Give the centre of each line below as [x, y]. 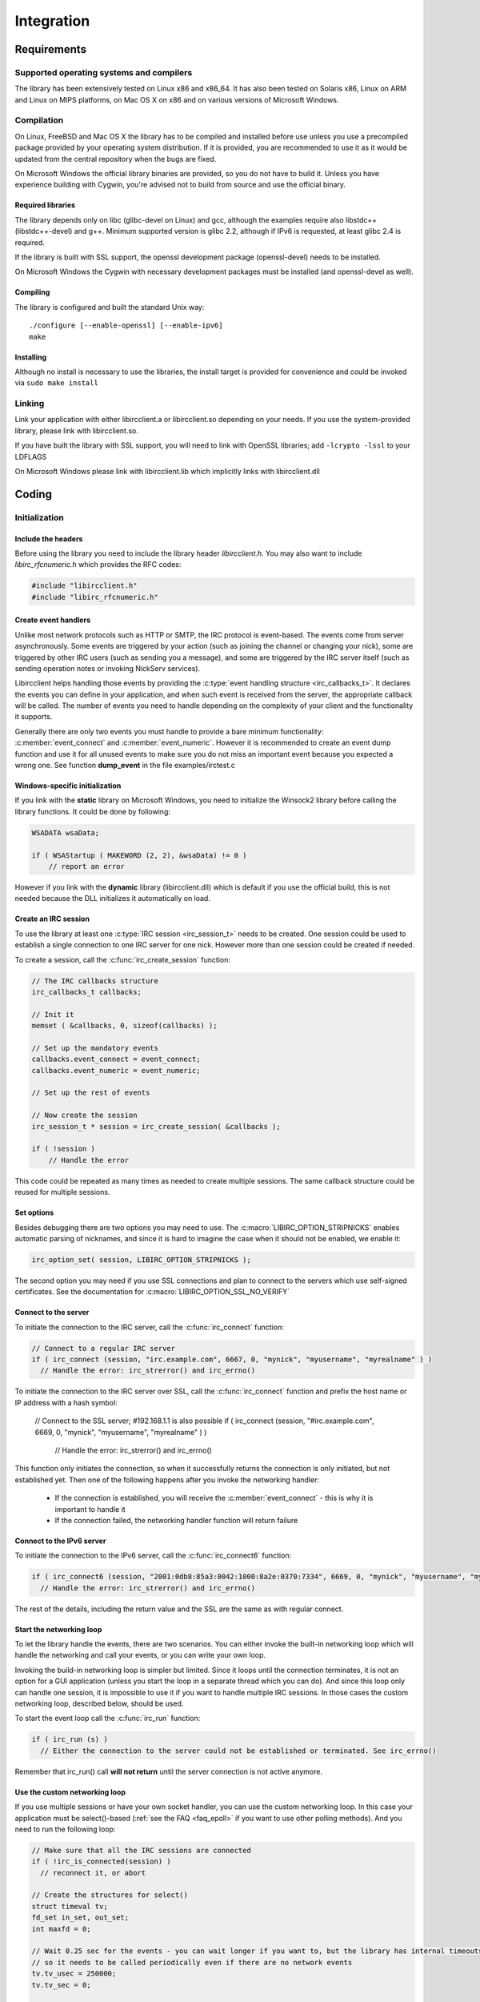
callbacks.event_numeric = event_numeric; [116, 1070]
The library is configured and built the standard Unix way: [110, 307]
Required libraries [45, 205]
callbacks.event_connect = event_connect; [116, 1059]
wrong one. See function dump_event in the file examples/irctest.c [125, 766]
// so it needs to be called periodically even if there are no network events [192, 1962]
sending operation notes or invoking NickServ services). [107, 668]
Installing [31, 357]
